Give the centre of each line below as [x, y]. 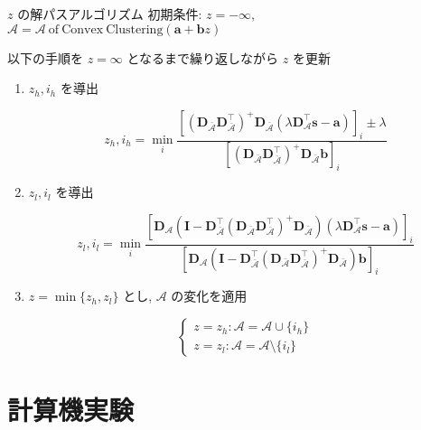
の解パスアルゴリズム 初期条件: [110, 14]
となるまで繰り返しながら [203, 57]
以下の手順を [45, 57]
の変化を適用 [209, 296]
